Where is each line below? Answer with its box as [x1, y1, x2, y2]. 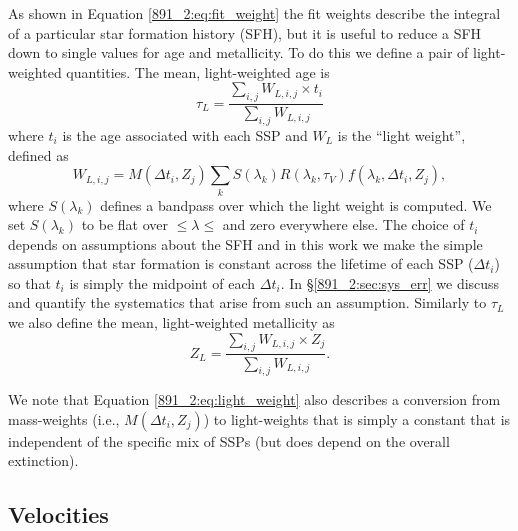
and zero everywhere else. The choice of [222, 214, 465, 235]
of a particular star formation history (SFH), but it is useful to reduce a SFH [8, 22, 482, 43]
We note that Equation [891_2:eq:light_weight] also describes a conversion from [8, 389, 501, 410]
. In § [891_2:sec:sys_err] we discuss [280, 272, 500, 293]
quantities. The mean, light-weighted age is [66, 61, 330, 82]
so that [8, 272, 51, 293]
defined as [8, 144, 69, 165]
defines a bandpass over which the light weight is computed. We [100, 194, 492, 215]
